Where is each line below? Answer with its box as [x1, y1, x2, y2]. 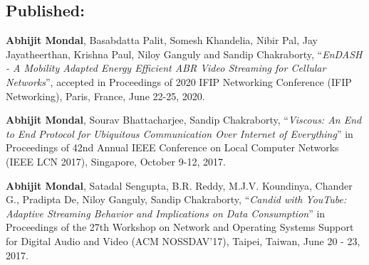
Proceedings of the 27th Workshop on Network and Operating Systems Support [6, 220, 354, 234]
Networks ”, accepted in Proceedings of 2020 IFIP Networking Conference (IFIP [6, 74, 352, 89]
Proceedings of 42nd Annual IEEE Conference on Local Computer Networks [6, 140, 339, 155]
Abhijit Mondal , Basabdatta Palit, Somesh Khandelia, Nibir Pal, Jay [6, 33, 318, 48]
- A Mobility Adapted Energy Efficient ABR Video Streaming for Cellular [6, 60, 326, 75]
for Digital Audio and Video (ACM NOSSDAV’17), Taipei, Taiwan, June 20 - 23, [6, 233, 360, 248]
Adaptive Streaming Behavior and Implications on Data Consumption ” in [6, 205, 326, 220]
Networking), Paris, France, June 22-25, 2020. [6, 88, 205, 103]
